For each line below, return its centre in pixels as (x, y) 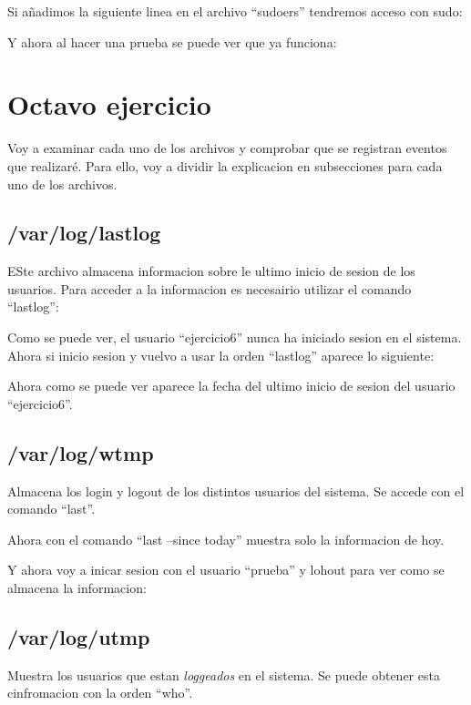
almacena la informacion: (77, 588)
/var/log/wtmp (81, 452)
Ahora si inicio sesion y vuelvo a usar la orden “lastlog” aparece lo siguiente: (221, 355)
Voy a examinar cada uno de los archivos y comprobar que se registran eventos (227, 148)
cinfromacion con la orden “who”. (100, 693)
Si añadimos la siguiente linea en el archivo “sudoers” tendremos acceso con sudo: (235, 11)
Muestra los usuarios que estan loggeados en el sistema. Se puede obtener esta (224, 674)
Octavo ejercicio (109, 104)
